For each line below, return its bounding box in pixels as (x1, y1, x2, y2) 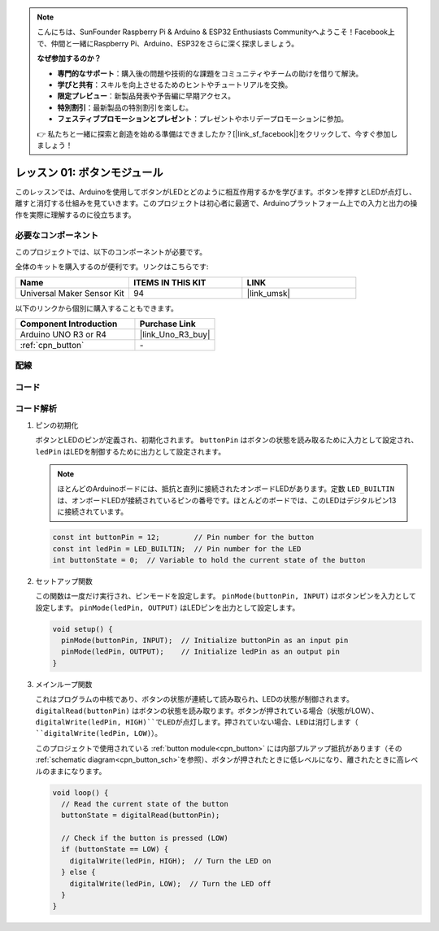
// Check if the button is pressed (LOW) (61, 833, 229, 843)
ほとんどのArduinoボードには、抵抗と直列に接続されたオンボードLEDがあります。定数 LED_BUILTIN (57, 484, 394, 494)
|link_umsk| (246, 287, 290, 298)
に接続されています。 (57, 507, 128, 516)
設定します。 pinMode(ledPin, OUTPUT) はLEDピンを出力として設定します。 (35, 603, 300, 612)
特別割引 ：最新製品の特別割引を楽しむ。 (57, 102, 193, 112)
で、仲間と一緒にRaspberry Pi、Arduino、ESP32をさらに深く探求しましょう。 (37, 38, 299, 48)
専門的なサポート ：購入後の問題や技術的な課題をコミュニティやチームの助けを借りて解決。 (57, 68, 363, 78)
